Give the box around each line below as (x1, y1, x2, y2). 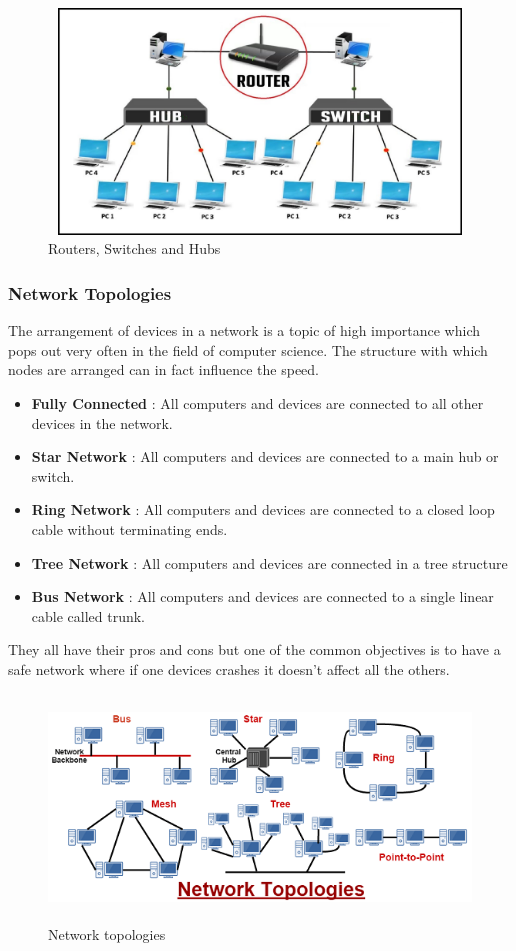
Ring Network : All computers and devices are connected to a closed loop (31, 499, 495, 520)
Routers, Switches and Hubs (48, 238, 221, 259)
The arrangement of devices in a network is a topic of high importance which (8, 320, 481, 341)
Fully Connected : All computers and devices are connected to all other (31, 392, 484, 413)
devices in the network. (31, 412, 173, 433)
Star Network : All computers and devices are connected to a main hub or (31, 446, 499, 467)
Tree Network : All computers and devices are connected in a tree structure (31, 552, 508, 573)
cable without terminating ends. (31, 518, 228, 539)
